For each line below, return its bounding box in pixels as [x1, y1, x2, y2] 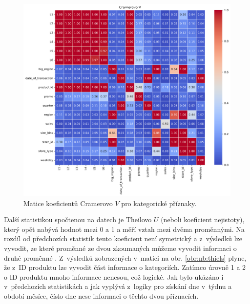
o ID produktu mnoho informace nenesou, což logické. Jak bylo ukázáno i [4, 271, 224, 282]
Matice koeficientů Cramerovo [23, 198, 113, 208]
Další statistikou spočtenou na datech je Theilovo [4, 214, 152, 225]
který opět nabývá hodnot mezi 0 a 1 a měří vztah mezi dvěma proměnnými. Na [4, 224, 245, 234]
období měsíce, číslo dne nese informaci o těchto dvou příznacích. [4, 290, 199, 301]
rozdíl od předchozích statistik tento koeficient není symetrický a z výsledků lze [4, 233, 243, 244]
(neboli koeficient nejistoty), [161, 214, 245, 225]
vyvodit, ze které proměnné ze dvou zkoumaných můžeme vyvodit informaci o [4, 243, 237, 253]
